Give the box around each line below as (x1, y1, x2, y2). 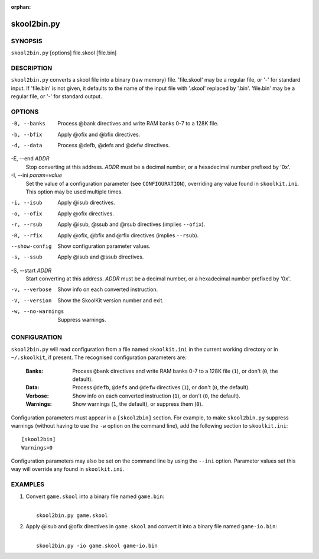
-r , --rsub (11, 221, 43, 228)
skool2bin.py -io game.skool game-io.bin (36, 542, 158, 549)
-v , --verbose (11, 286, 52, 293)
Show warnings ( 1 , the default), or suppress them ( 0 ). (72, 400, 203, 408)
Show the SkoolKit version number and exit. (57, 296, 164, 304)
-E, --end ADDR (11, 155, 50, 162)
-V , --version (11, 297, 52, 304)
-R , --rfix (11, 232, 43, 239)
